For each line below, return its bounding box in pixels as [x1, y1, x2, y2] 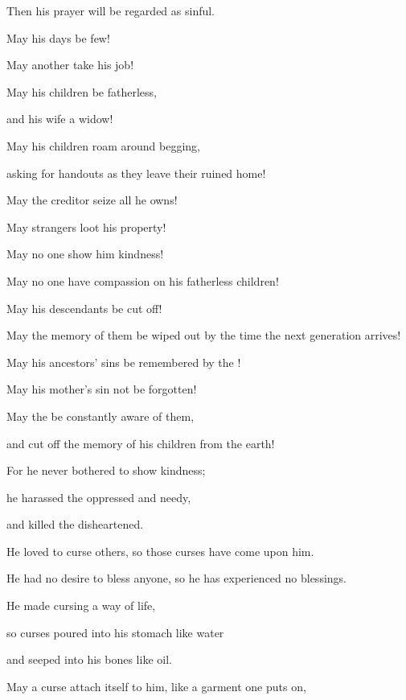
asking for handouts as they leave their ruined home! [6, 164, 266, 181]
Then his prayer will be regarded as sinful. [6, 2, 215, 19]
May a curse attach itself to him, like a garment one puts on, [6, 677, 306, 694]
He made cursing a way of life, [6, 597, 156, 614]
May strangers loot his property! [6, 218, 166, 235]
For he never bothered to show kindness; [6, 462, 206, 479]
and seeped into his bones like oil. [6, 651, 172, 668]
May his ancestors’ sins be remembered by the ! [6, 353, 241, 370]
